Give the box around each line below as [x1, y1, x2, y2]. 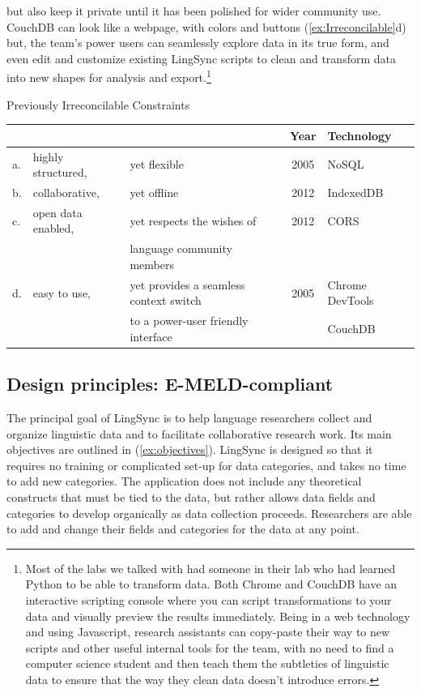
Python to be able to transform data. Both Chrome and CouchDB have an [25, 575, 398, 592]
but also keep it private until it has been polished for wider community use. [6, 2, 381, 19]
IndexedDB [327, 184, 384, 200]
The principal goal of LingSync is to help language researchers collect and [6, 409, 372, 426]
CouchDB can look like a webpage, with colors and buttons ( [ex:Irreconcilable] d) [6, 18, 406, 35]
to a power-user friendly [130, 312, 249, 329]
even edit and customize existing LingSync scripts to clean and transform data [6, 49, 396, 66]
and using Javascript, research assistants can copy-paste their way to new [25, 623, 390, 640]
